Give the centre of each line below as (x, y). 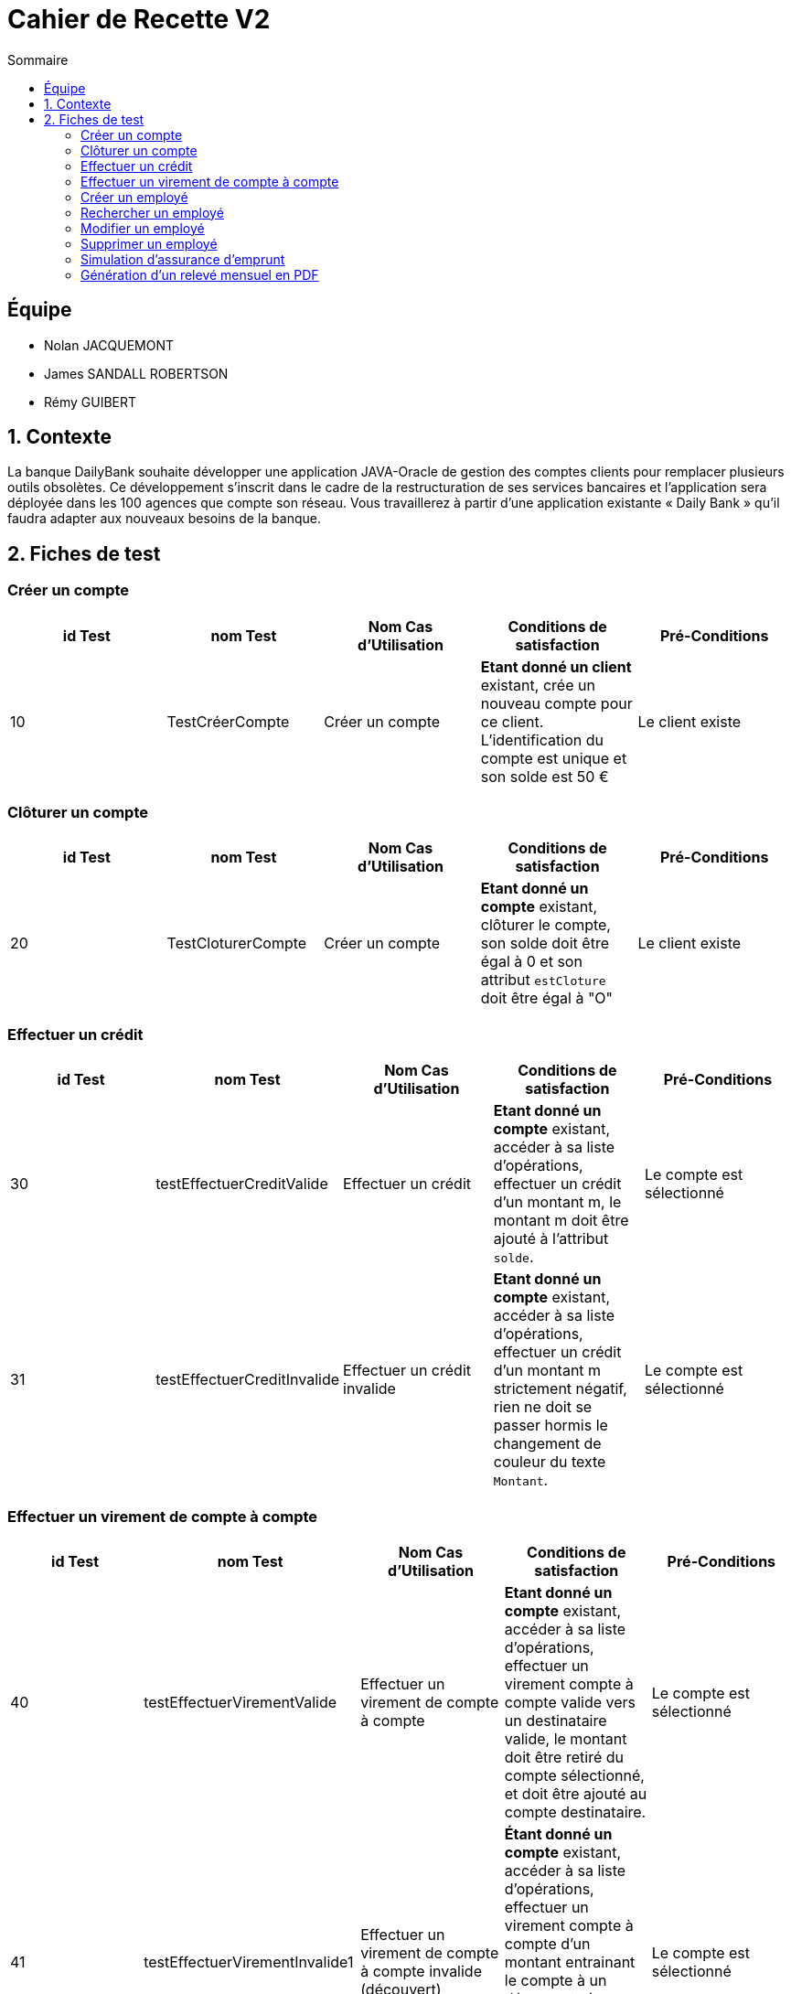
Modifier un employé (143, 228)
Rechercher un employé (152, 212)
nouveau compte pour (556, 703)
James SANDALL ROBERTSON (136, 373)
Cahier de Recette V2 (139, 19)
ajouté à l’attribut (551, 1239)
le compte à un (556, 1980)
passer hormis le (550, 1426)
